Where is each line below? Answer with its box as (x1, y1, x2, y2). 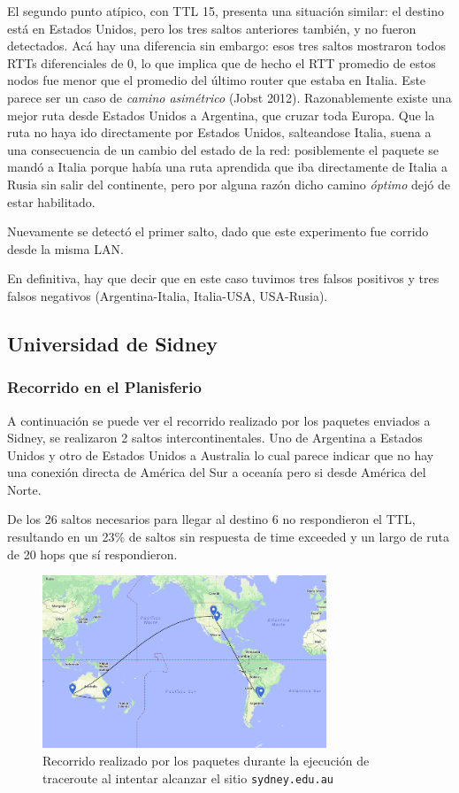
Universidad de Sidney (7, 329, 218, 357)
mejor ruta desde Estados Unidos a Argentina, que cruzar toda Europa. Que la (7, 105, 435, 124)
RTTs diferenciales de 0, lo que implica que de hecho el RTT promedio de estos (7, 53, 436, 72)
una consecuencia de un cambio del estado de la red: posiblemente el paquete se (7, 140, 439, 158)
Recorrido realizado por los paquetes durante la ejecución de (42, 751, 370, 770)
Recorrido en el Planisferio (7, 376, 202, 398)
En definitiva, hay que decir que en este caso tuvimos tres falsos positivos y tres (7, 269, 440, 288)
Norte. (7, 480, 42, 498)
